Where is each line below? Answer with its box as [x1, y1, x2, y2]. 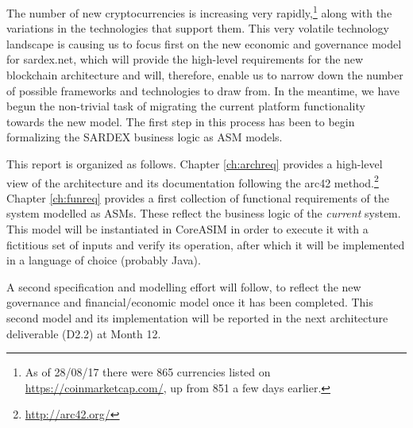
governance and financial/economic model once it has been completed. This [6, 294, 373, 310]
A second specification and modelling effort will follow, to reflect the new [6, 278, 361, 295]
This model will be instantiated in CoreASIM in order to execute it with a [6, 221, 369, 237]
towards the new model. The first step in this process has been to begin [6, 113, 355, 129]
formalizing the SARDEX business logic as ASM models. [6, 129, 283, 145]
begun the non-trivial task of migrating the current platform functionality [6, 98, 365, 114]
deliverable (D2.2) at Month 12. [6, 325, 161, 341]
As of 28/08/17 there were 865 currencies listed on [25, 364, 271, 380]
